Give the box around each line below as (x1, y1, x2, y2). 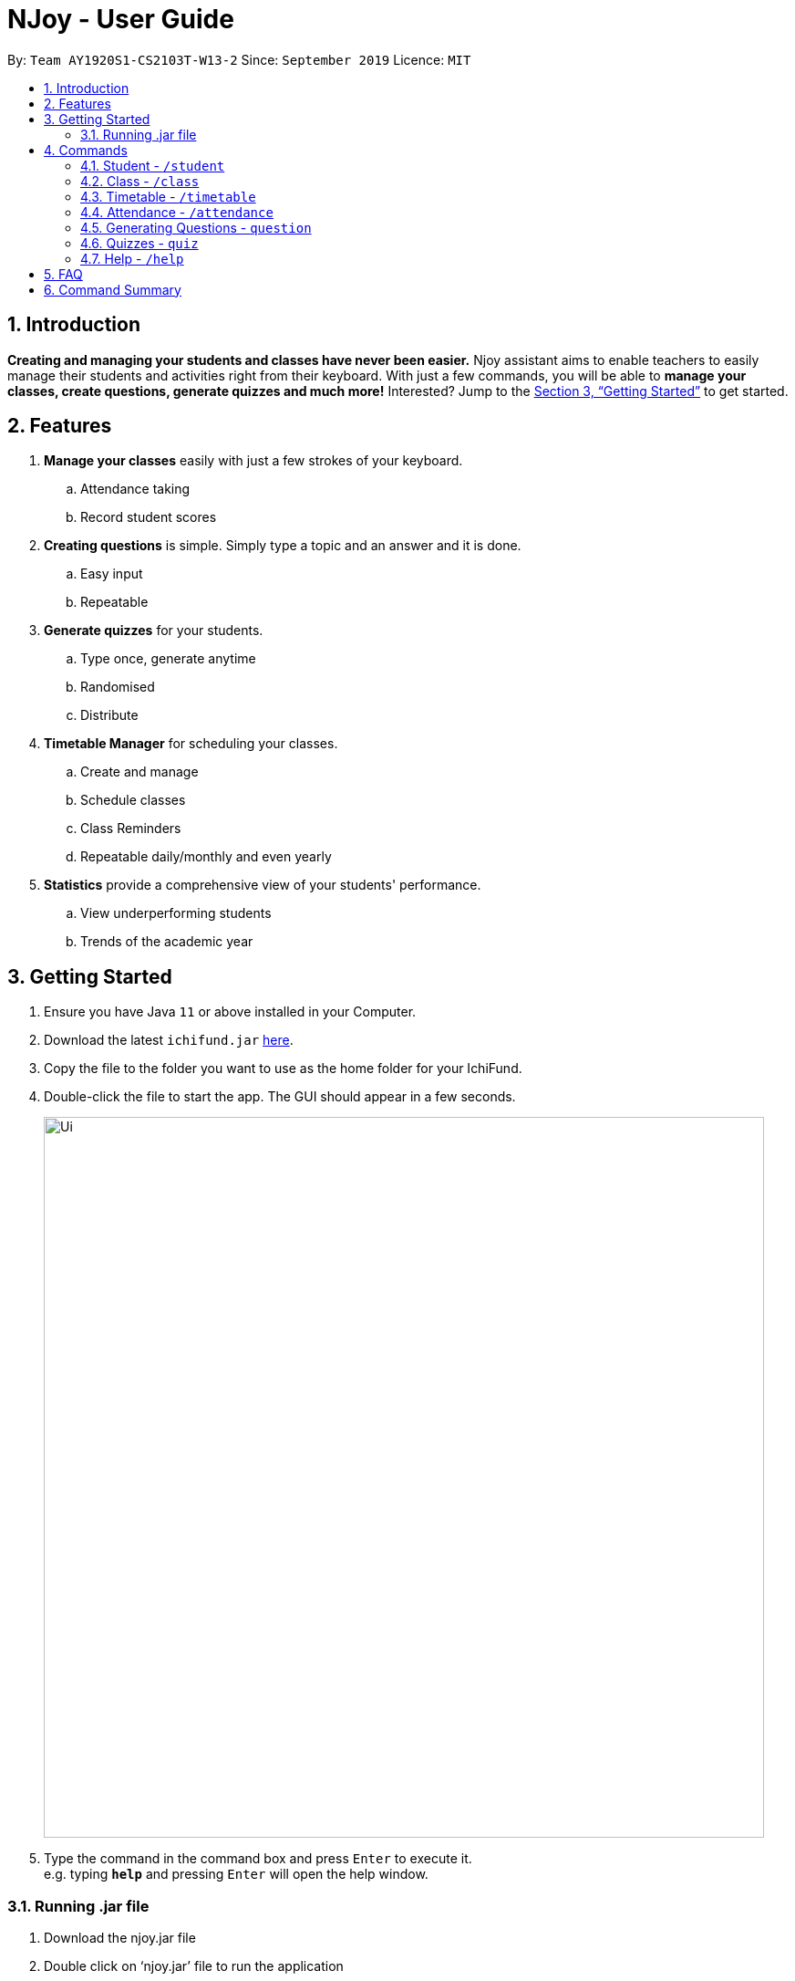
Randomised (80, 679, 155, 695)
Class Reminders (80, 820, 181, 837)
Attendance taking (80, 481, 191, 497)
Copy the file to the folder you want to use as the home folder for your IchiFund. (44, 1060, 522, 1077)
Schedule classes (80, 792, 186, 808)
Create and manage (80, 764, 199, 780)
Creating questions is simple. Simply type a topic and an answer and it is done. (44, 537, 521, 554)
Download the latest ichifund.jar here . (44, 1032, 294, 1048)
